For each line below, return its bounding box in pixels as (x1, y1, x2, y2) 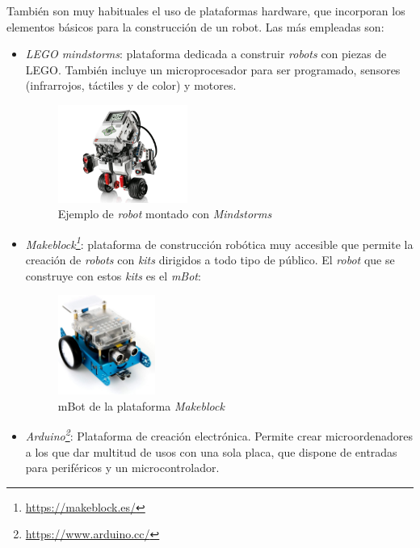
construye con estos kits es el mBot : (25, 267, 201, 284)
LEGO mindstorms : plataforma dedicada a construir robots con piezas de (25, 45, 387, 62)
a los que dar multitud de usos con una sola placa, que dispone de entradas (25, 443, 397, 460)
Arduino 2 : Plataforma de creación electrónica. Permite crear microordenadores (25, 425, 413, 445)
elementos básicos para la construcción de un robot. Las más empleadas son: (6, 18, 384, 35)
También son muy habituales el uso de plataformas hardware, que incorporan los (6, 2, 405, 19)
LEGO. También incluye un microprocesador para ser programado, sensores (25, 61, 401, 78)
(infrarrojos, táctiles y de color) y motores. (25, 77, 237, 94)
